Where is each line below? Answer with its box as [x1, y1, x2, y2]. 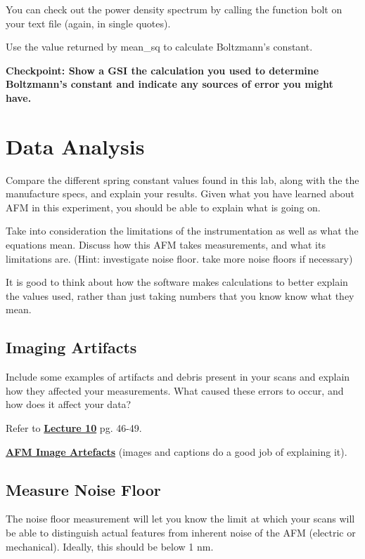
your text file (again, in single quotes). [6, 15, 171, 30]
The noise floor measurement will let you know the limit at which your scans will [6, 511, 355, 526]
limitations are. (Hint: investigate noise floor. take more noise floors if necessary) [6, 251, 353, 265]
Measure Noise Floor [6, 478, 161, 500]
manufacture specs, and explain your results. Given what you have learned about [6, 186, 355, 201]
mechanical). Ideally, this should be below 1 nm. [6, 539, 214, 553]
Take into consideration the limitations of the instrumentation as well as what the [6, 223, 359, 238]
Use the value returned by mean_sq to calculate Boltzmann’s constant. [6, 39, 313, 54]
